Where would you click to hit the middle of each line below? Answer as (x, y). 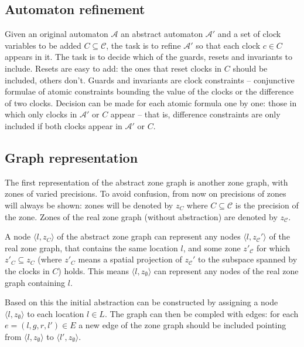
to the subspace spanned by (248, 259)
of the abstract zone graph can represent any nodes (149, 236)
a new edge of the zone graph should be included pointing (182, 325)
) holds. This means (94, 270)
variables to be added (43, 45)
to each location (56, 313)
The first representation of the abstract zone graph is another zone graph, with (146, 182)
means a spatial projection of (130, 259)
